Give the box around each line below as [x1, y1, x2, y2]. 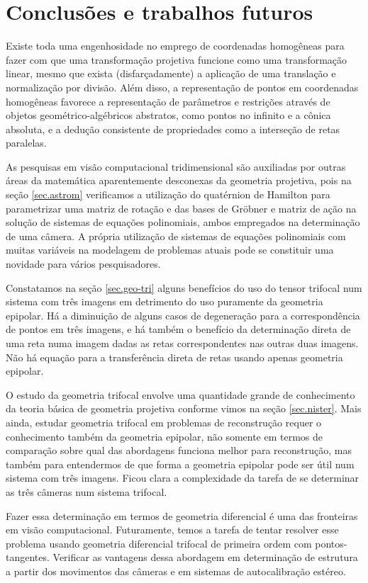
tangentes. [6, 550, 50, 565]
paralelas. [6, 135, 47, 150]
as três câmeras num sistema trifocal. [6, 484, 167, 499]
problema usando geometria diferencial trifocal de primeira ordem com [6, 536, 312, 550]
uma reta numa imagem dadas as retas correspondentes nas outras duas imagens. [6, 336, 359, 350]
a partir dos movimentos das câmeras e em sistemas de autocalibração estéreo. [6, 563, 346, 578]
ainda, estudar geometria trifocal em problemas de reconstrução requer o [6, 414, 322, 429]
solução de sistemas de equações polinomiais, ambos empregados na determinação [6, 215, 360, 230]
